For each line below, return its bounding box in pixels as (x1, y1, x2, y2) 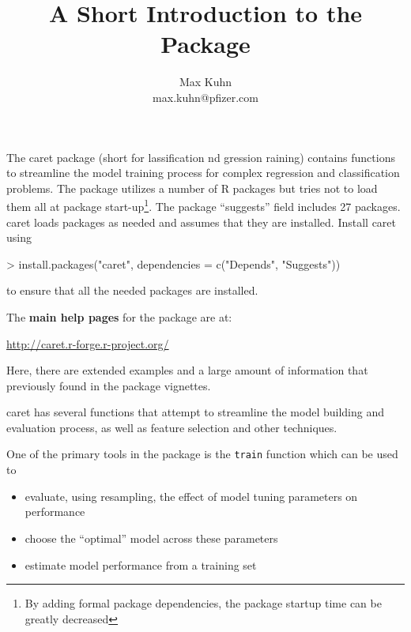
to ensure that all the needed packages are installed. (6, 282, 258, 299)
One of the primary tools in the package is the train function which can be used (6, 446, 398, 462)
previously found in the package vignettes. (6, 377, 211, 393)
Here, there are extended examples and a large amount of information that (6, 362, 368, 378)
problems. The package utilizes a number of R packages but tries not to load (6, 179, 378, 196)
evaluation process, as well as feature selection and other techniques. (6, 419, 337, 435)
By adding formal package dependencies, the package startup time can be (25, 595, 382, 611)
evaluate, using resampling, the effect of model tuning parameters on (25, 487, 358, 504)
